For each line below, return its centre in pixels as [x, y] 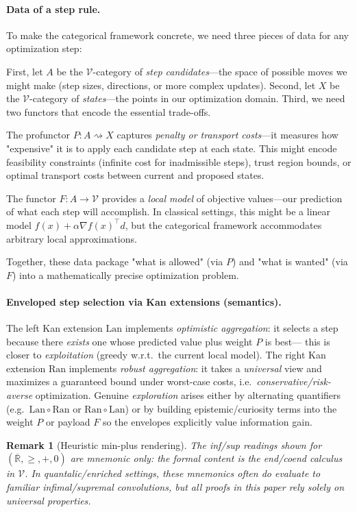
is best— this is [297, 341]
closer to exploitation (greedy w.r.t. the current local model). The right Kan [166, 355]
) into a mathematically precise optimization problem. [126, 275]
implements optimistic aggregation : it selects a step [232, 328]
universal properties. [49, 500]
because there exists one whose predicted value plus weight [130, 341]
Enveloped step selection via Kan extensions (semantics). [144, 301]
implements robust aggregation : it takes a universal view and [195, 368]
